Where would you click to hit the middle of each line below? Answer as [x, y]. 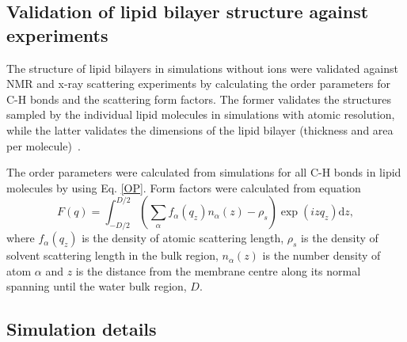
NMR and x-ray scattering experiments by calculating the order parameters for [198, 84]
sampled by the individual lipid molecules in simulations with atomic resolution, [201, 114]
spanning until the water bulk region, [97, 286]
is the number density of [321, 255]
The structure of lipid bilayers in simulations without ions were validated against [202, 68]
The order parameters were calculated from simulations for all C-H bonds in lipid [204, 172]
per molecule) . [44, 145]
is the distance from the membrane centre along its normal [218, 270]
